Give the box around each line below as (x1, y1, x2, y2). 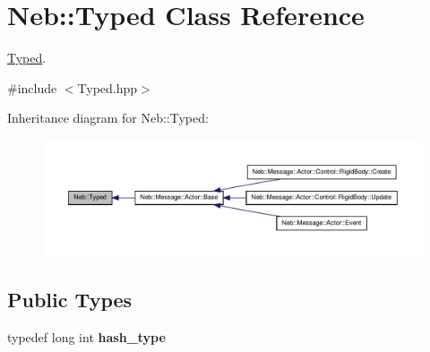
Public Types (7, 285, 133, 313)
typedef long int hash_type (7, 327, 166, 346)
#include (7, 78, 57, 97)
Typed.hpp (77, 78, 138, 97)
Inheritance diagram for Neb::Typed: (7, 108, 209, 127)
